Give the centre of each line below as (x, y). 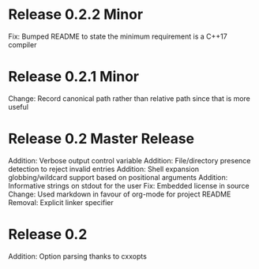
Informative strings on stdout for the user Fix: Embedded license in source (129, 185)
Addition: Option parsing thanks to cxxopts (78, 256)
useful (19, 106)
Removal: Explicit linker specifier (61, 202)
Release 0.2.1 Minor (74, 77)
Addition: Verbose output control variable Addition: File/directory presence (129, 160)
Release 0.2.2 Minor (76, 15)
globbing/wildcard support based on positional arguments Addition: (118, 177)
